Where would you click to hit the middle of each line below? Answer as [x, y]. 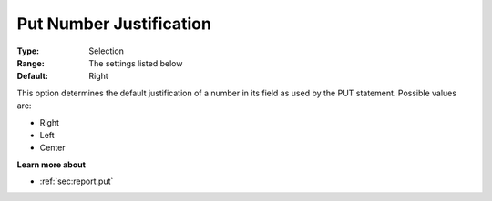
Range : [31, 63]
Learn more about [51, 165]
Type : [28, 51]
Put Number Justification [114, 24]
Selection [107, 51]
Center [52, 148]
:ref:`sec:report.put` [77, 181]
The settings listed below [136, 63]
